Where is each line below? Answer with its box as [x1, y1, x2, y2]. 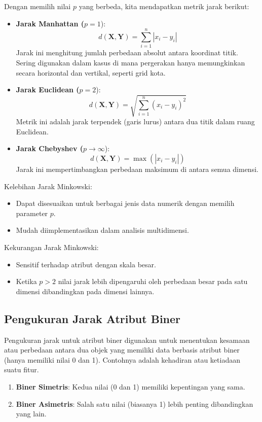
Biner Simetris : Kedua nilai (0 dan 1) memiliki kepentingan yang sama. [16, 381, 245, 392]
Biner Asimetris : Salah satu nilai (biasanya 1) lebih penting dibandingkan [16, 398, 253, 409]
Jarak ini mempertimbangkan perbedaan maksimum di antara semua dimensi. [16, 164, 258, 174]
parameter [16, 207, 48, 218]
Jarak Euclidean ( [16, 84, 80, 95]
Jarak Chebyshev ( [16, 143, 84, 154]
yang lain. [16, 408, 47, 419]
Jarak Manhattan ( [16, 18, 85, 28]
